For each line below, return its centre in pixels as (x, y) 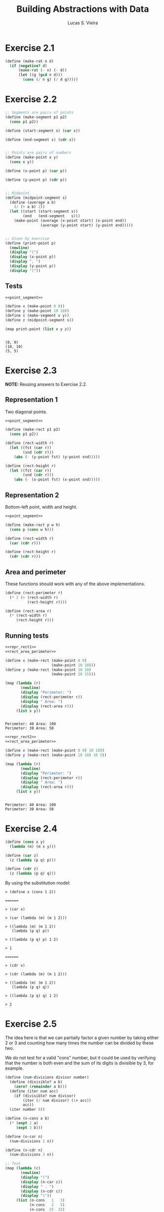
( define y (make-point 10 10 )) (37, 311)
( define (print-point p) (31, 243)
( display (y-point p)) (33, 266)
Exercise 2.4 (31, 829)
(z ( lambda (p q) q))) (33, 873)
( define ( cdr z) (22, 869)
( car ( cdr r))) (25, 543)
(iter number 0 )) (27, 1110)
